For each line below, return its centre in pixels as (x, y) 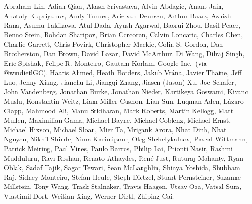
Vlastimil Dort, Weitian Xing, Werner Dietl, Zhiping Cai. (89, 196)
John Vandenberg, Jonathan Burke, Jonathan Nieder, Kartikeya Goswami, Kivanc (126, 91)
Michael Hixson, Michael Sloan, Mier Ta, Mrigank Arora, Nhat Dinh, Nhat (115, 129)
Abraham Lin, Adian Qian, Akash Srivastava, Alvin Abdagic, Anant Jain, (114, 6)
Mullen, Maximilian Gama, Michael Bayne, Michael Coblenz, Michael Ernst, (118, 120)
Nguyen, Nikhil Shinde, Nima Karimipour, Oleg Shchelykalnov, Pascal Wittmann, (126, 139)
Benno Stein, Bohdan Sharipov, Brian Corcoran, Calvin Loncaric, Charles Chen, (124, 34)
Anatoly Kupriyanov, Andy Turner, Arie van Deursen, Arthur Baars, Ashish (118, 15)
